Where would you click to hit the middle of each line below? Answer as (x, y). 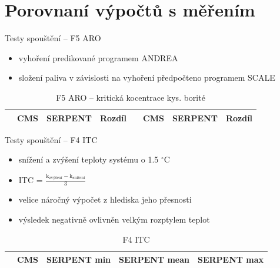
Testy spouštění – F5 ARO (53, 38)
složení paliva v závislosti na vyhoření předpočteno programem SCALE (147, 77)
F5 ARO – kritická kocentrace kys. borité (131, 97)
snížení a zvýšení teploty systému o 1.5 (89, 159)
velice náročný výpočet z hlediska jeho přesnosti (105, 199)
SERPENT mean (154, 259)
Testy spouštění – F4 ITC (51, 139)
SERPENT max (231, 259)
